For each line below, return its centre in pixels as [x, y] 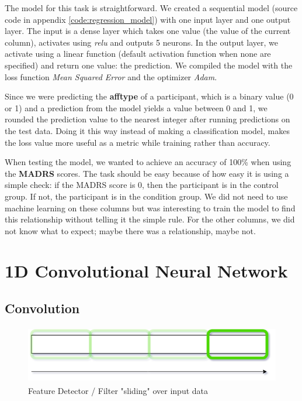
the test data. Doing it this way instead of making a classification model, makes [147, 130]
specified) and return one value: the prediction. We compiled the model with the [149, 65]
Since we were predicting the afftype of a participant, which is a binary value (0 [149, 96]
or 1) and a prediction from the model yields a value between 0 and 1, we [136, 107]
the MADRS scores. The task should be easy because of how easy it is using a [147, 173]
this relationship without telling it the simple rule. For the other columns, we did [150, 219]
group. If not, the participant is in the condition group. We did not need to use [146, 196]
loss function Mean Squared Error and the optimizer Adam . [111, 76]
